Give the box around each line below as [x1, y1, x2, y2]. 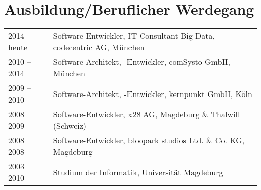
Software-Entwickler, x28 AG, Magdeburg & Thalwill [53, 108, 240, 120]
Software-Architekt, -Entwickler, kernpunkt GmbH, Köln [53, 87, 252, 100]
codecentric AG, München [53, 41, 145, 53]
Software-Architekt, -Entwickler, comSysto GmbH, [53, 56, 230, 68]
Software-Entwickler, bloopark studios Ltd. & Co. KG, [53, 134, 245, 146]
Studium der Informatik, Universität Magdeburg [53, 166, 223, 178]
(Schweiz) [53, 120, 87, 132]
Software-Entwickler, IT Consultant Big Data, [53, 30, 215, 42]
